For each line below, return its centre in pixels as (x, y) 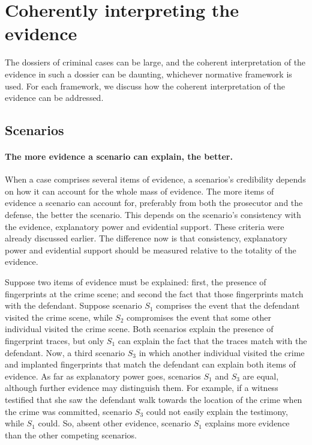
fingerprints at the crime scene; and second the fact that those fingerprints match (154, 293)
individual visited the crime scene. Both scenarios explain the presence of (139, 329)
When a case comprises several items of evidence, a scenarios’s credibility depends (155, 179)
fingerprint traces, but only (55, 340)
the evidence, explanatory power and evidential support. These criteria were (145, 226)
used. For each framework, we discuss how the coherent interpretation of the (145, 86)
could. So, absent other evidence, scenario (115, 423)
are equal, (261, 376)
